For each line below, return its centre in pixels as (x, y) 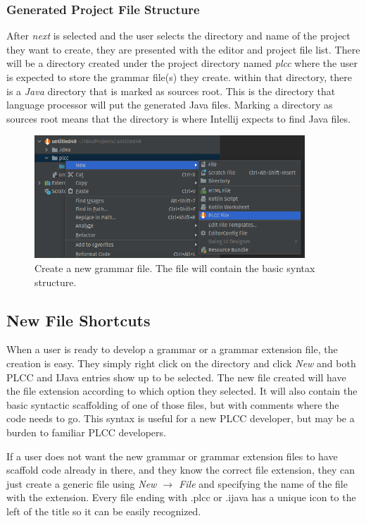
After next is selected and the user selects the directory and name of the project (178, 36)
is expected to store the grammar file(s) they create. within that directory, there (179, 77)
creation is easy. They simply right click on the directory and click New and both (181, 363)
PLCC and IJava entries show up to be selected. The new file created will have (176, 377)
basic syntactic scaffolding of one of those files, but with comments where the (173, 404)
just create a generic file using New (82, 483)
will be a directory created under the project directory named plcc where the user (182, 63)
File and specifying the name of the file (263, 483)
